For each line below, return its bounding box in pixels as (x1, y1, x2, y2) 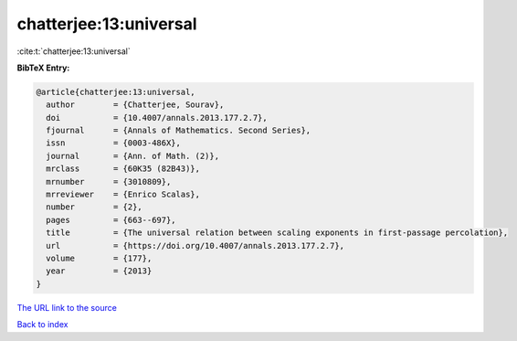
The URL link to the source (16, 302, 118, 313)
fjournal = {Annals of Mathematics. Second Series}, (46, 125, 311, 136)
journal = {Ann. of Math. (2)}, (46, 151, 219, 161)
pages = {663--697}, (46, 215, 177, 225)
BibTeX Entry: (16, 62, 70, 73)
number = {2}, (46, 202, 143, 212)
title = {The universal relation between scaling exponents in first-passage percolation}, (46, 228, 509, 238)
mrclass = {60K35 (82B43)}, (46, 164, 201, 174)
